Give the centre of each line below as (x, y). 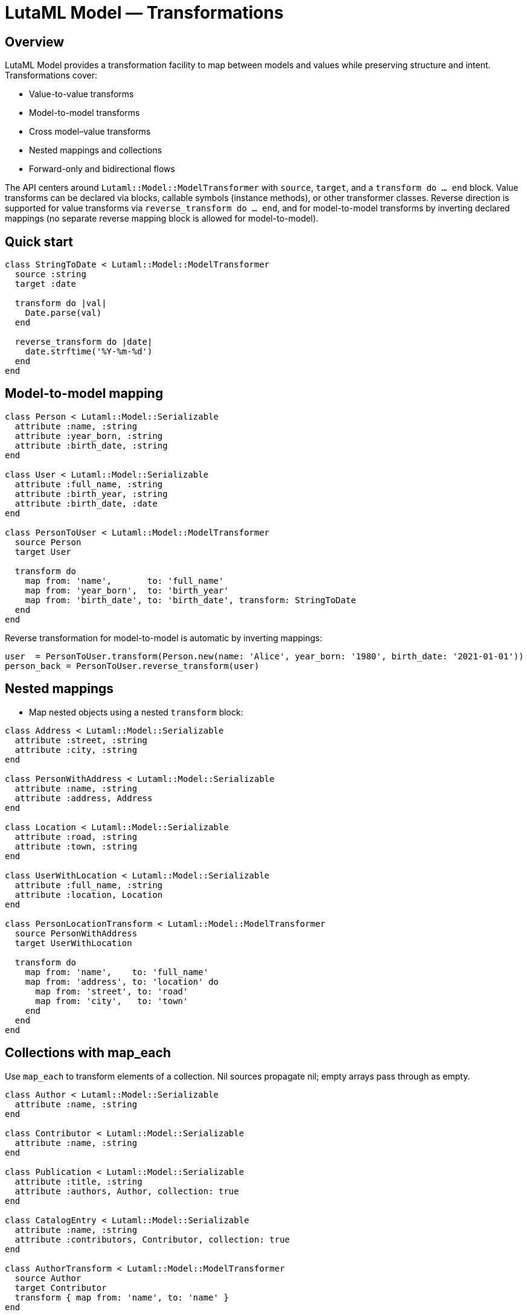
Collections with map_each (88, 1053)
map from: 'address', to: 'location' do (122, 981)
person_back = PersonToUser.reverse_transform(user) (132, 666)
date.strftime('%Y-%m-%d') (89, 352)
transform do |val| (61, 303)
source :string (50, 274)
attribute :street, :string (81, 740)
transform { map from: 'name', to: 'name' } (122, 1297)
